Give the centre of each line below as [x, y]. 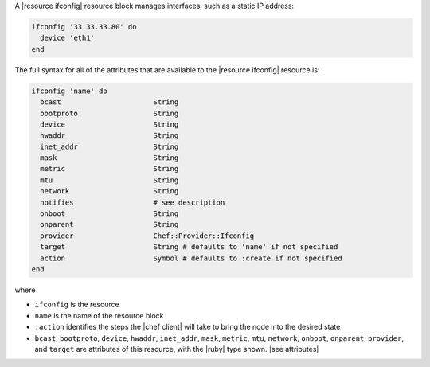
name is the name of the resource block [99, 315]
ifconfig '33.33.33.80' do [84, 27]
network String [109, 191]
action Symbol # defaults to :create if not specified [191, 258]
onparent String [109, 224]
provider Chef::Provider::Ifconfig [147, 236]
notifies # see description [133, 202]
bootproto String [109, 113]
